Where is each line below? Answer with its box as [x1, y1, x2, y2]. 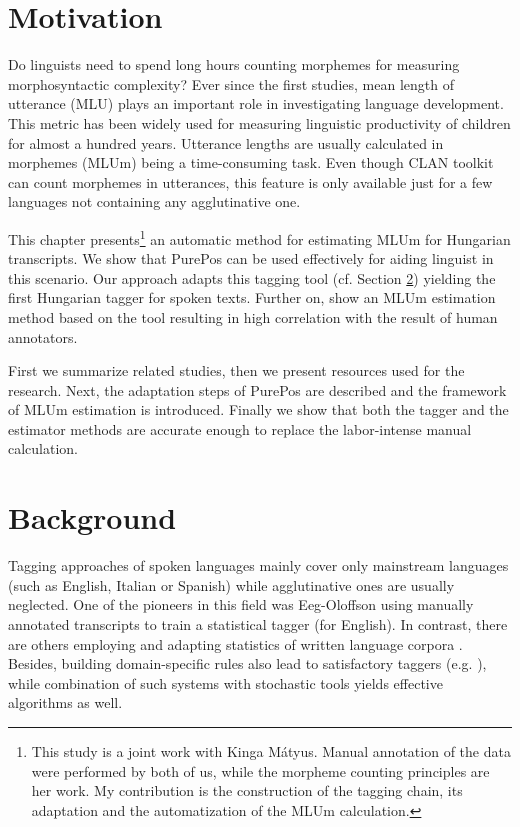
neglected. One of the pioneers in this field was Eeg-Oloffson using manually [8, 594, 474, 615]
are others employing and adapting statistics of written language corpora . [8, 633, 463, 654]
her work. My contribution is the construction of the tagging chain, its [31, 780, 463, 801]
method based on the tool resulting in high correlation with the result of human [8, 306, 498, 327]
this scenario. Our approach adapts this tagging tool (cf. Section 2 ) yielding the [8, 267, 496, 288]
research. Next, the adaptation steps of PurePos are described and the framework [8, 379, 507, 400]
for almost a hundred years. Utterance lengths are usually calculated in [8, 132, 444, 153]
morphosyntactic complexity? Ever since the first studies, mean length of [8, 73, 454, 94]
